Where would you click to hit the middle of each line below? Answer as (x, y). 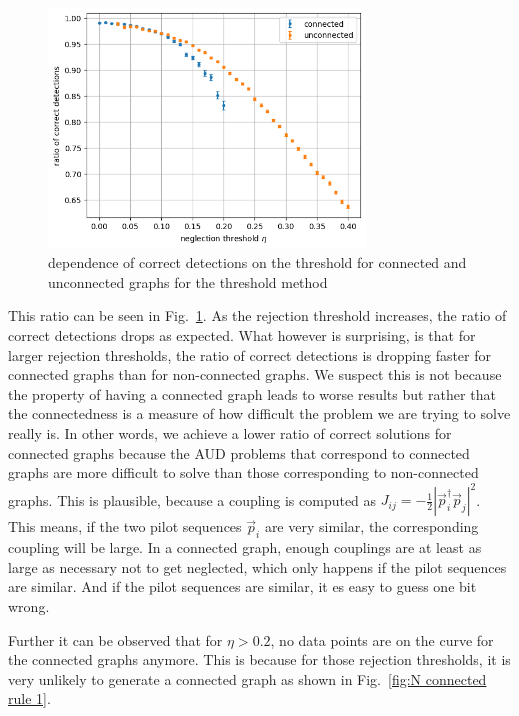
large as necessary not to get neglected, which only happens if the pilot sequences (257, 566)
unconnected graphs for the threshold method (188, 281)
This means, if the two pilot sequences (125, 526)
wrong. (29, 605)
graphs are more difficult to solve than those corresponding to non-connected (243, 472)
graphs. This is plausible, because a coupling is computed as (192, 499)
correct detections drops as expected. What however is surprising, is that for (242, 335)
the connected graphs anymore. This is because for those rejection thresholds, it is (259, 659)
